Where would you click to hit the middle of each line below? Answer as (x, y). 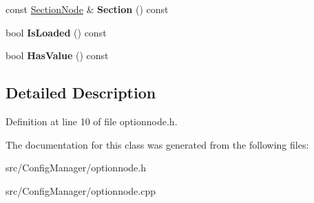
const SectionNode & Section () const (87, 9)
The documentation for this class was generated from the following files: (157, 144)
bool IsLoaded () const (56, 32)
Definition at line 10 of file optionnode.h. (92, 121)
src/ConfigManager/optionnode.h (76, 168)
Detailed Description (81, 93)
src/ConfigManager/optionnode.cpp (81, 190)
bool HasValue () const (57, 55)
